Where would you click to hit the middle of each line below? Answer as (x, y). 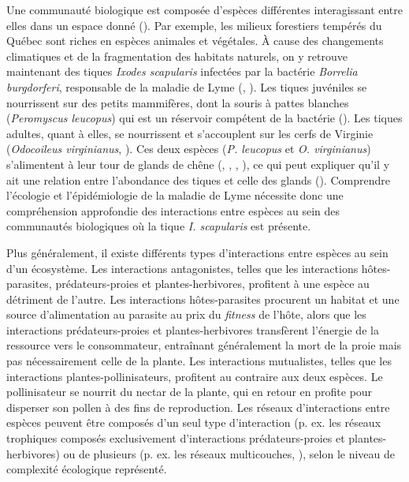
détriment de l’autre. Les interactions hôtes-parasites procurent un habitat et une (203, 299)
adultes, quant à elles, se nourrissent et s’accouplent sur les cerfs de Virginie (190, 133)
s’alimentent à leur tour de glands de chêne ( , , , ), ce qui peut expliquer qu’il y (198, 164)
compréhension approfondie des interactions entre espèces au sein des (173, 210)
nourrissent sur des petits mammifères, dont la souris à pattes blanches (178, 102)
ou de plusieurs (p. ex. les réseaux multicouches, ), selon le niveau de (229, 453)
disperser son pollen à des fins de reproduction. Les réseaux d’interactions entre (198, 407)
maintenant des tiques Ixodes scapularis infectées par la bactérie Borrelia (182, 71)
